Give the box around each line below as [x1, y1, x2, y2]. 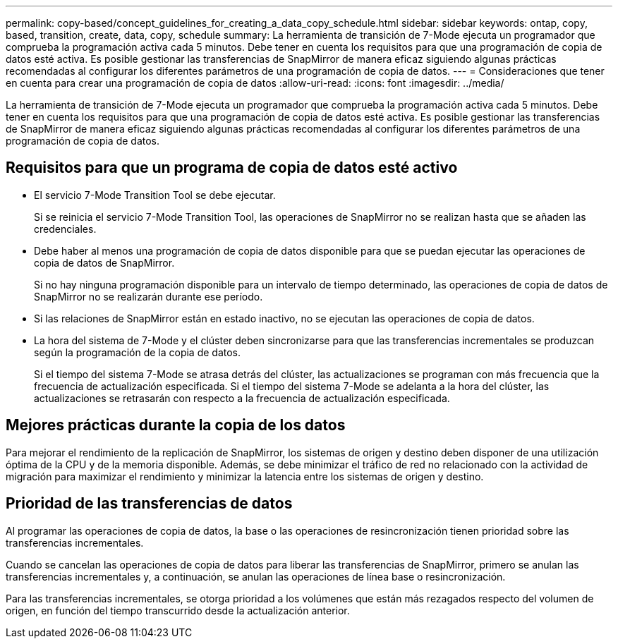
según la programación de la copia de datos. [34, 346, 241, 358]
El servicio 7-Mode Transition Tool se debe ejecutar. [34, 188, 276, 201]
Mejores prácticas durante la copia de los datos [6, 416, 346, 435]
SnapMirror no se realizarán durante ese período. [34, 290, 263, 303]
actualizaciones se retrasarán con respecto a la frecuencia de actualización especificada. [34, 391, 450, 404]
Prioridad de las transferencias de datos [6, 494, 293, 513]
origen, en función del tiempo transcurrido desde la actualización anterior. [6, 604, 350, 616]
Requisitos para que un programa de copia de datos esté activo [6, 159, 458, 177]
